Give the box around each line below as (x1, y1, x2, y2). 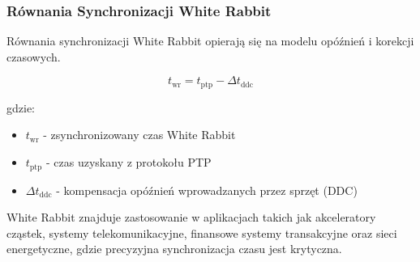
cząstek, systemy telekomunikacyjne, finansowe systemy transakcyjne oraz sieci (6, 224, 397, 241)
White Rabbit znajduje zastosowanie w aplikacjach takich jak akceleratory (6, 209, 376, 226)
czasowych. (6, 48, 61, 65)
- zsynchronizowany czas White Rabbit (43, 126, 236, 143)
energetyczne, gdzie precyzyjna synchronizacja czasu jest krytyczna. (6, 240, 342, 257)
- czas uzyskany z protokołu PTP (46, 154, 212, 171)
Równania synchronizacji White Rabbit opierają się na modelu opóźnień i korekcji (6, 32, 414, 49)
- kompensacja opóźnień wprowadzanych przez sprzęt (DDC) (56, 181, 358, 198)
